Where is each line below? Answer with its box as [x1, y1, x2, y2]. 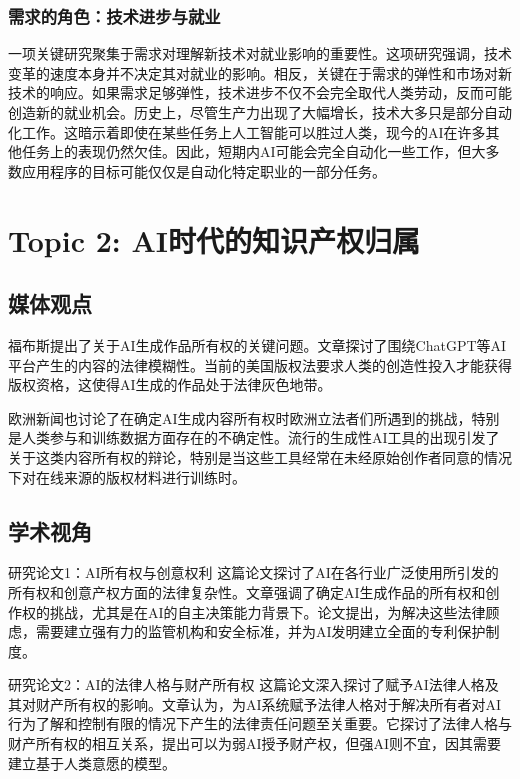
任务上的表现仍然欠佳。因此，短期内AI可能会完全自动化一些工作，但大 [21, 141, 486, 162]
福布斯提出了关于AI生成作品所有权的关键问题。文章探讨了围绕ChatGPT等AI [8, 334, 507, 355]
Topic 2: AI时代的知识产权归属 [8, 219, 420, 260]
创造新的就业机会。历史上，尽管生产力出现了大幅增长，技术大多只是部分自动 [8, 102, 512, 122]
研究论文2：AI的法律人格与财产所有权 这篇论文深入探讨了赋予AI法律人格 [8, 674, 485, 695]
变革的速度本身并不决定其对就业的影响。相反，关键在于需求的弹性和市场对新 [8, 62, 512, 83]
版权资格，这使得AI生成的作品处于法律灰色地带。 [8, 374, 332, 395]
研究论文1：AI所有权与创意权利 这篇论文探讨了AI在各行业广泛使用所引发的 [8, 562, 499, 583]
